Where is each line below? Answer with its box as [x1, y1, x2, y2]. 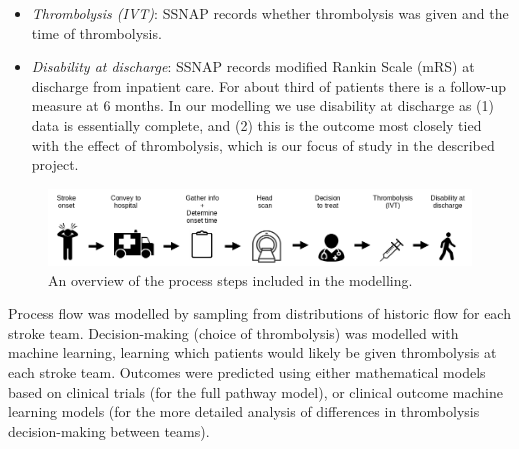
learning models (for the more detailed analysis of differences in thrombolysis [8, 401, 480, 422]
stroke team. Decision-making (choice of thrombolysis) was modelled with [8, 322, 459, 343]
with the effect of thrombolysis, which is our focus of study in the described [31, 134, 495, 155]
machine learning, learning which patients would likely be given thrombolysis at [8, 342, 497, 363]
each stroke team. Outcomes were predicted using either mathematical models [8, 362, 486, 383]
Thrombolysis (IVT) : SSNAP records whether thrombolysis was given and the [31, 3, 509, 23]
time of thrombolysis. [31, 22, 162, 43]
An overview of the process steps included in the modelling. [48, 269, 413, 290]
